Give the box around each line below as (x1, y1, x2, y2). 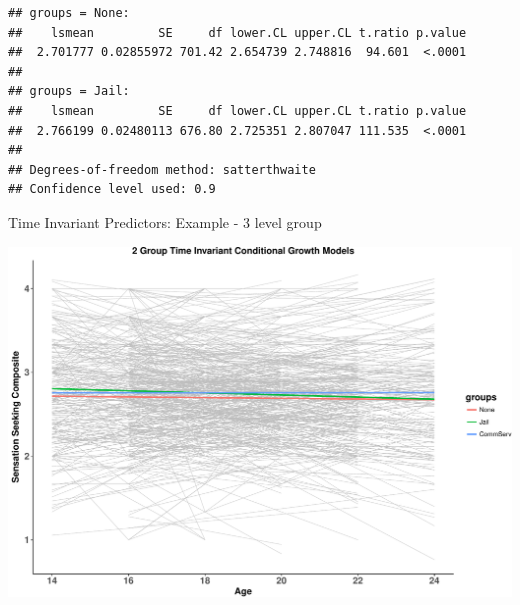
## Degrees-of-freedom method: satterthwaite (8, 162, 316, 177)
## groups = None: (8, 6, 130, 20)
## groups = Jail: (8, 84, 130, 99)
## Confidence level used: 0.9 (8, 182, 216, 197)
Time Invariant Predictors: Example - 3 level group (8, 211, 322, 232)
